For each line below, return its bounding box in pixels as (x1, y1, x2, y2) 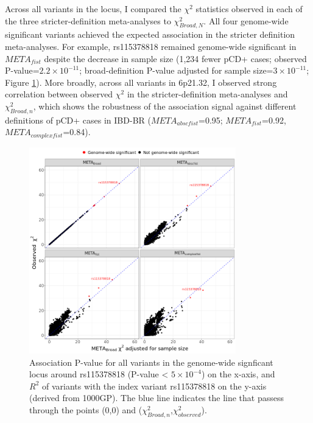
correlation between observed (5, 88, 113, 100)
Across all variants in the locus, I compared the (5, 2, 181, 15)
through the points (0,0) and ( (29, 403, 142, 416)
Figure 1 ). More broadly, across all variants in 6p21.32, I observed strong (5, 75, 277, 88)
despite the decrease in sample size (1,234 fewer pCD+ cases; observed (44, 52, 307, 65)
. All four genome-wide (203, 14, 289, 27)
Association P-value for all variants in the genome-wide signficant (29, 355, 273, 368)
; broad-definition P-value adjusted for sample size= (79, 64, 273, 77)
